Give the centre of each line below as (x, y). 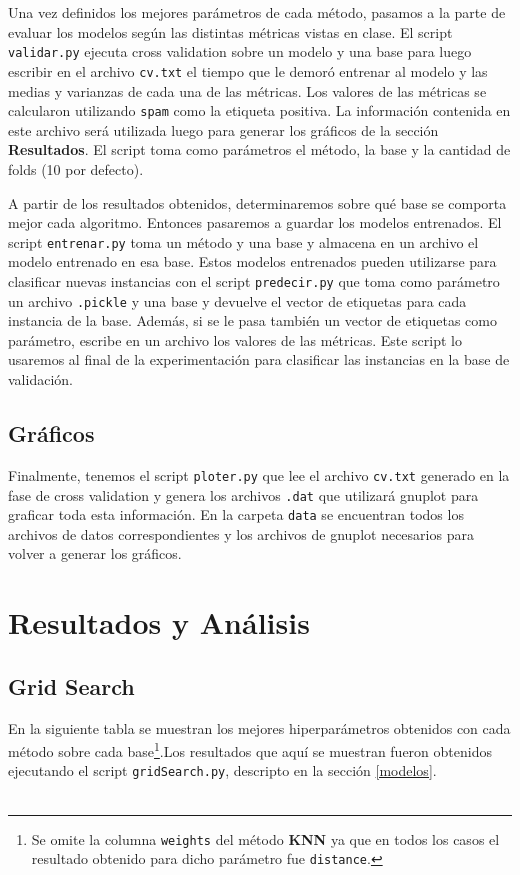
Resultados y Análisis (159, 622)
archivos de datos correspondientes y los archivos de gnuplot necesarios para (241, 533)
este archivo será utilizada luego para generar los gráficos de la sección (223, 129)
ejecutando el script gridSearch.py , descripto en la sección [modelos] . (222, 770)
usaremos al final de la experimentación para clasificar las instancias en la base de (259, 359)
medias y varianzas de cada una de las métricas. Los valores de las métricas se (247, 90)
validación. (40, 379)
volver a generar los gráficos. (95, 553)
